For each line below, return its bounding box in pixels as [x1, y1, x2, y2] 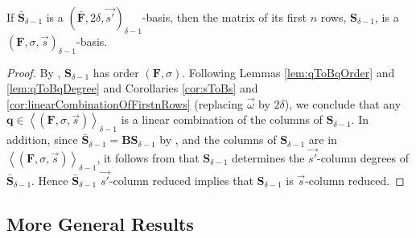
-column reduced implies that [109, 172, 253, 188]
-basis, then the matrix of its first [142, 9, 307, 25]
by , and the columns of [159, 131, 277, 148]
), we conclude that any [284, 95, 402, 112]
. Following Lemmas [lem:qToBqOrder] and [182, 64, 395, 80]
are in [308, 131, 337, 148]
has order [93, 64, 139, 80]
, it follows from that [97, 149, 200, 166]
